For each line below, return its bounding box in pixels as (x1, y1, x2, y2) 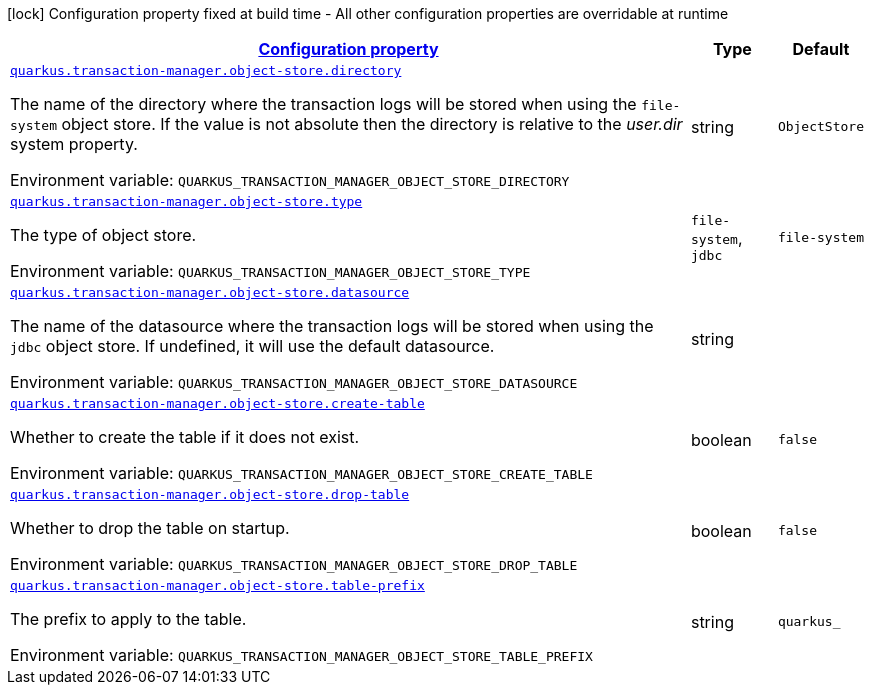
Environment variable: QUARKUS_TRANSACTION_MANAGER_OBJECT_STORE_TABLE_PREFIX (10, 645, 593, 665)
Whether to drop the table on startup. (10, 518, 290, 538)
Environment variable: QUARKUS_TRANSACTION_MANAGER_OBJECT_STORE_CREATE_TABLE (10, 463, 593, 483)
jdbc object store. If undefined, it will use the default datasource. (10, 336, 495, 356)
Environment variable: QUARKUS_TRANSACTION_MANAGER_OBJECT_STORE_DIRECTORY (10, 170, 570, 190)
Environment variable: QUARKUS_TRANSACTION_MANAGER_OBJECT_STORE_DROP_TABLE (10, 554, 578, 574)
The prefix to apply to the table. (10, 609, 247, 629)
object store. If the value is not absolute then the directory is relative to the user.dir (61, 114, 683, 134)
